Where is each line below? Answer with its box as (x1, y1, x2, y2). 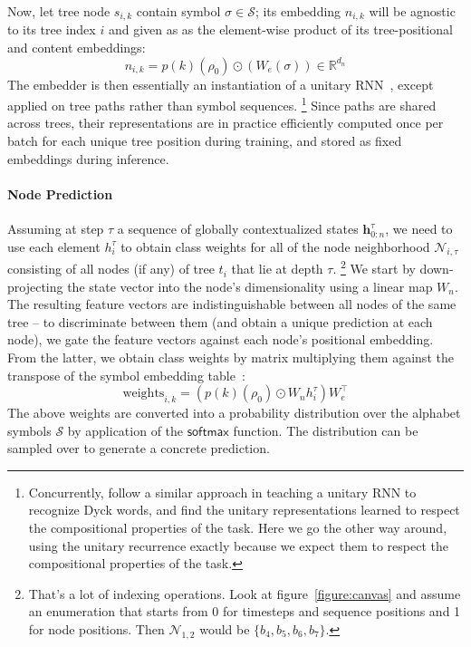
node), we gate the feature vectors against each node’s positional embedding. (7, 330, 434, 349)
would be (199, 620, 250, 638)
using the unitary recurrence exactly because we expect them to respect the (28, 536, 448, 555)
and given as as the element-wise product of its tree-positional (108, 20, 453, 39)
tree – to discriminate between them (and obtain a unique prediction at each (7, 312, 433, 331)
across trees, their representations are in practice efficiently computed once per (7, 113, 444, 132)
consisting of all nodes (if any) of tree (7, 259, 215, 278)
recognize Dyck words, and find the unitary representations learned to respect (28, 500, 460, 519)
